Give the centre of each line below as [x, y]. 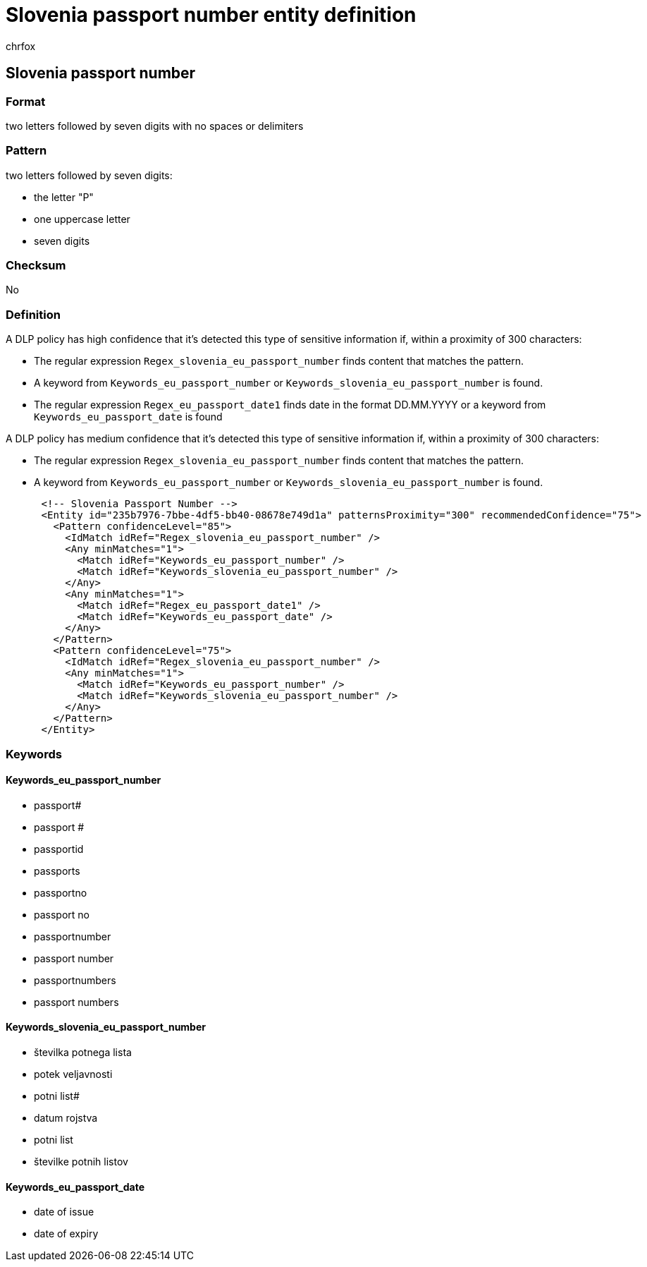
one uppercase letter [82, 219]
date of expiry [66, 1234]
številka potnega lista [83, 1053]
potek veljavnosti [73, 1074]
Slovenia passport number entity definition [211, 15]
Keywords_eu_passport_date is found [128, 417]
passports [57, 871]
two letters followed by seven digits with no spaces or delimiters [155, 126]
